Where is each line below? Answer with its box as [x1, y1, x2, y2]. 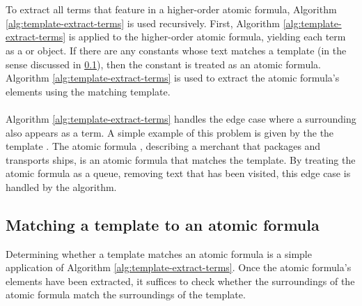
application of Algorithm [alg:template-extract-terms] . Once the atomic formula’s [6, 260, 352, 275]
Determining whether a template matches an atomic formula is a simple [6, 246, 312, 261]
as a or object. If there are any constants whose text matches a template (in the [6, 43, 347, 57]
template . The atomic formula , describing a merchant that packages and [6, 139, 321, 153]
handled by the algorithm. [6, 179, 117, 194]
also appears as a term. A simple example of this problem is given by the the [6, 125, 334, 139]
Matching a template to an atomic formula [6, 213, 320, 235]
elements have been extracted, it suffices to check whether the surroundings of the [6, 273, 355, 288]
